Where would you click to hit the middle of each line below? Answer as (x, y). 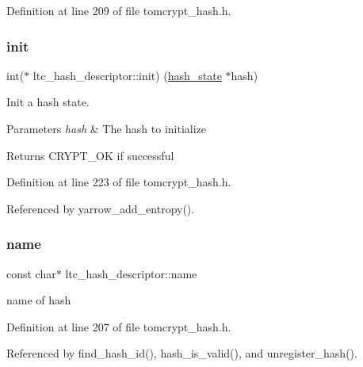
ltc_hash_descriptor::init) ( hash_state (127, 75)
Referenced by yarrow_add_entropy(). (101, 208)
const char (31, 273)
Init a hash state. (48, 102)
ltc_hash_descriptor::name (131, 273)
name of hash (39, 300)
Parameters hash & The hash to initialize (107, 128)
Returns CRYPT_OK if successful (90, 155)
